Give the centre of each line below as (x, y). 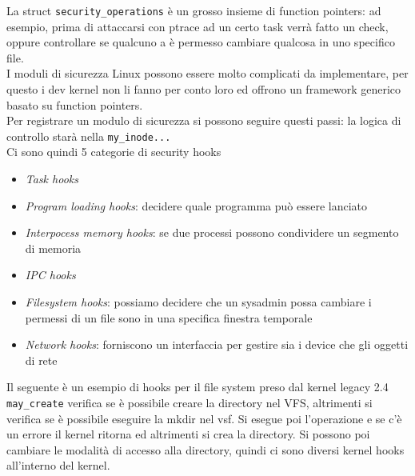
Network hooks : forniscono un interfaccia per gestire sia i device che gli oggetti (217, 344)
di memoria (53, 248)
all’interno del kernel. (58, 465)
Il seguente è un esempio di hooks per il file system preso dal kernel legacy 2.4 (198, 387)
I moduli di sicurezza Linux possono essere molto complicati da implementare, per (207, 73)
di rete (41, 360)
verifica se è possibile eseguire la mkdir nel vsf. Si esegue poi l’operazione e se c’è (204, 418)
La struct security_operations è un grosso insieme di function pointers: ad (194, 10)
